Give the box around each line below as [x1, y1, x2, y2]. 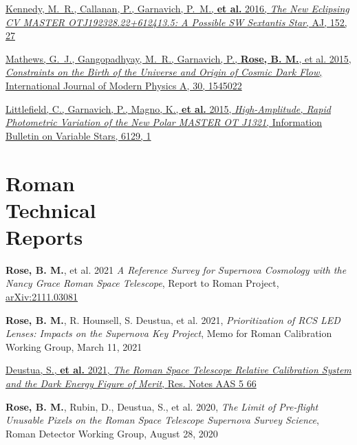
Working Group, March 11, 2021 [6, 339, 142, 354]
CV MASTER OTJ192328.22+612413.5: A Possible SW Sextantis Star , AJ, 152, [6, 14, 347, 29]
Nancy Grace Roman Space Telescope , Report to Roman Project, [6, 276, 279, 290]
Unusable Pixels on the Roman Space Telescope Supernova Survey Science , [6, 413, 319, 427]
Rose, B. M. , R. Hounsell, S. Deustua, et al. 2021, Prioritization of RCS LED [6, 312, 340, 327]
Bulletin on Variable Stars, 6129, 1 [6, 128, 151, 142]
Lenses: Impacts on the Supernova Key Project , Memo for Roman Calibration [6, 326, 332, 340]
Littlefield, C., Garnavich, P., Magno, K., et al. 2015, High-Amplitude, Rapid [6, 101, 331, 116]
